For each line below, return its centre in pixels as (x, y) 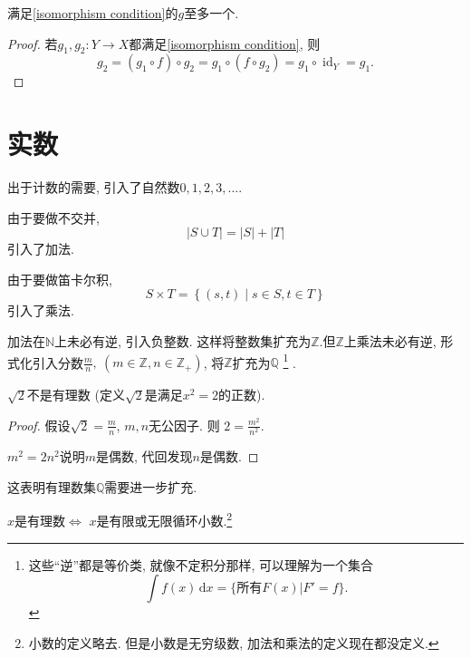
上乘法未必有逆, (390, 341)
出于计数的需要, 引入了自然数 (94, 187)
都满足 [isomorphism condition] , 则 (225, 43)
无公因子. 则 (184, 425)
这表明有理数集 (52, 486)
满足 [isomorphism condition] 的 (93, 13)
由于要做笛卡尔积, (60, 279)
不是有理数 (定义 (76, 395)
